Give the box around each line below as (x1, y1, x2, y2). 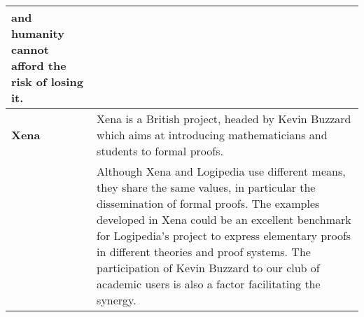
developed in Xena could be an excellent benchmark (97, 211, 351, 227)
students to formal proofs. (97, 143, 223, 159)
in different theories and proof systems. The (97, 244, 311, 260)
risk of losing (11, 73, 83, 90)
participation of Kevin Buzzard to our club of (97, 260, 320, 276)
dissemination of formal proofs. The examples (97, 195, 320, 211)
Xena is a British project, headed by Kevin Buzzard (97, 111, 351, 127)
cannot (11, 41, 49, 57)
